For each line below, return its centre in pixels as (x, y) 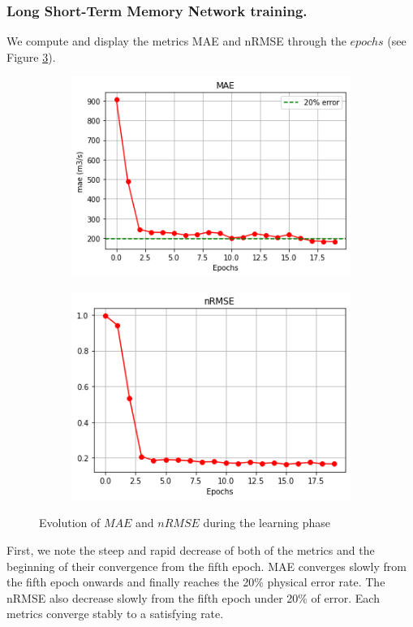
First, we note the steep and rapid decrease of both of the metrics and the (191, 550)
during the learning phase (267, 523)
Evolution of (70, 523)
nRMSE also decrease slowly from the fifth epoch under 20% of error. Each (193, 597)
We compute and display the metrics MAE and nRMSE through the (176, 41)
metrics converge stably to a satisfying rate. (115, 614)
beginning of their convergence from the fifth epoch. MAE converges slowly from (206, 566)
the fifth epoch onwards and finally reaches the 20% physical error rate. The (196, 582)
